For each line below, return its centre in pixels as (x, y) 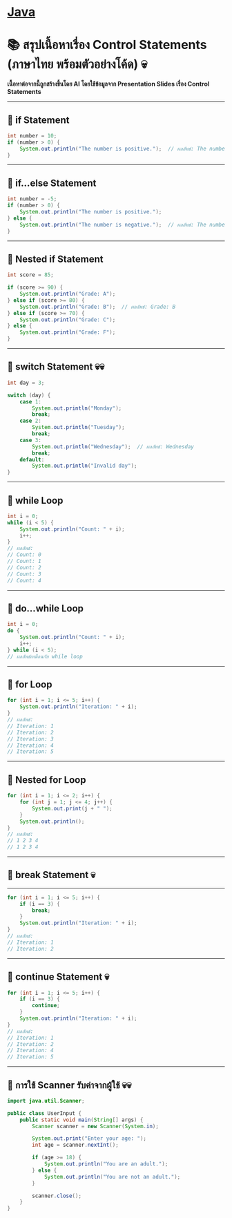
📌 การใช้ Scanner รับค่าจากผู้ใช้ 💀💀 (69, 1085)
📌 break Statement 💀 (51, 875)
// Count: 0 (24, 555)
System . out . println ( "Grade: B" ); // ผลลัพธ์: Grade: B (98, 307)
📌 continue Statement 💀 (58, 977)
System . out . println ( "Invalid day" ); (85, 466)
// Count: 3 (24, 574)
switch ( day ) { (29, 395)
